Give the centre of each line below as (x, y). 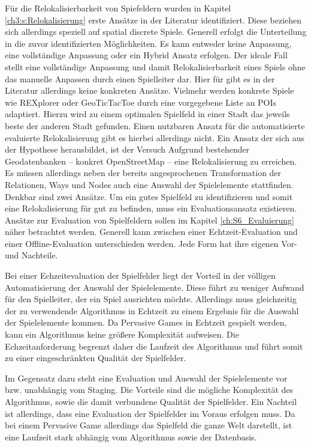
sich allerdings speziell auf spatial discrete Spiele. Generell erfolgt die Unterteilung (156, 32)
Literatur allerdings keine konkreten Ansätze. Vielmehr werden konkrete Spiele (150, 90)
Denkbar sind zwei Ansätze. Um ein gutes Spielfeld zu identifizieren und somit (149, 196)
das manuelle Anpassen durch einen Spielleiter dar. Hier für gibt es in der (140, 78)
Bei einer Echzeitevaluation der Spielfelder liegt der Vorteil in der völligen (140, 275)
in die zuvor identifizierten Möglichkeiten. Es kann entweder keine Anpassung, (148, 43)
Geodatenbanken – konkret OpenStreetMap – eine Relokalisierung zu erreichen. (151, 161)
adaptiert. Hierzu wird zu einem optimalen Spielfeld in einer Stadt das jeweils (147, 114)
